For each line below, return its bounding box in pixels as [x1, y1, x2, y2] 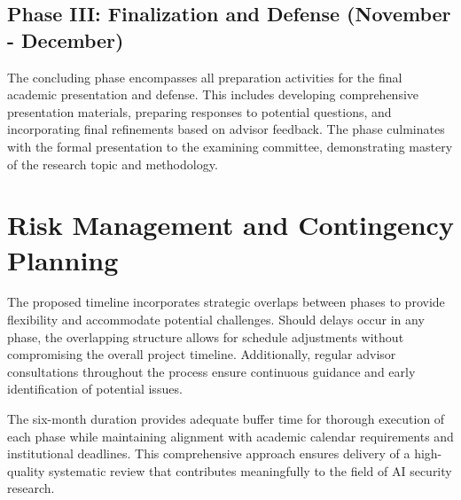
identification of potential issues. [7, 379, 183, 398]
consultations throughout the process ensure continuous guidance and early [7, 362, 416, 380]
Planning [7, 241, 119, 277]
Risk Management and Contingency [7, 207, 454, 243]
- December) [7, 26, 124, 53]
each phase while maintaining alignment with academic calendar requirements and [7, 426, 454, 445]
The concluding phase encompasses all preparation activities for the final [7, 67, 402, 86]
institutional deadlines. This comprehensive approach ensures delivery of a [7, 444, 410, 463]
